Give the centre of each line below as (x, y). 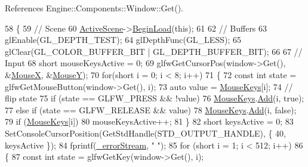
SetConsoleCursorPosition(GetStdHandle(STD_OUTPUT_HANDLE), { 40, (146, 133)
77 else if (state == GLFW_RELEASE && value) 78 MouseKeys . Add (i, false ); (151, 109)
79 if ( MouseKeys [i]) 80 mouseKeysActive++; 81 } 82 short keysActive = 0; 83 (149, 121)
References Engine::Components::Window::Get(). (94, 8)
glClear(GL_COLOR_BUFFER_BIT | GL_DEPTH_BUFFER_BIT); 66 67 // (154, 51)
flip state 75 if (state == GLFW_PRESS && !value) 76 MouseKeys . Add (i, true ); (155, 98)
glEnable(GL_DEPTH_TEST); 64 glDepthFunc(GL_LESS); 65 (123, 40)
